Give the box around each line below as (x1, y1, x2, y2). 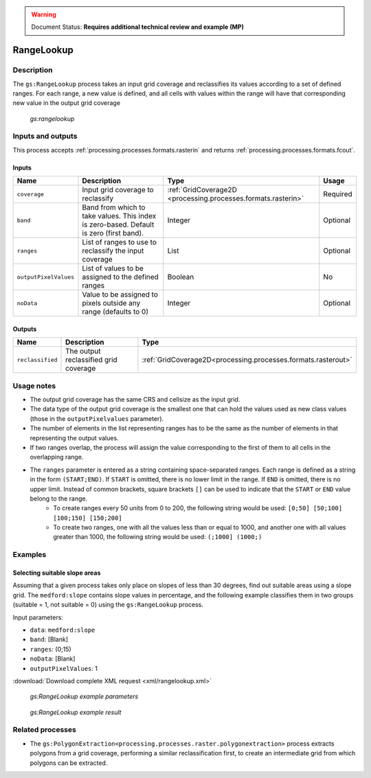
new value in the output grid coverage (12, 99, 120, 107)
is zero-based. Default (82, 220, 155, 229)
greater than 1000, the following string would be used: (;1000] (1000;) (53, 533, 262, 541)
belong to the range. (30, 494, 88, 503)
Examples (12, 550, 47, 560)
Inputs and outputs (12, 131, 78, 141)
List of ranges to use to (82, 238, 157, 247)
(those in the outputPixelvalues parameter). (30, 414, 164, 422)
